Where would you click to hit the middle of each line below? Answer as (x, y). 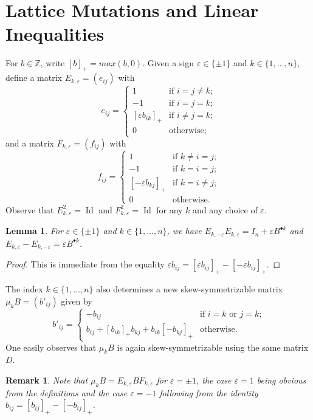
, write (53, 63)
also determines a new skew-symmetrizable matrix (189, 289)
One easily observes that (51, 347)
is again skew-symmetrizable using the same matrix (213, 347)
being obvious (281, 380)
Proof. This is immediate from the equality (85, 264)
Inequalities (55, 34)
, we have (184, 231)
